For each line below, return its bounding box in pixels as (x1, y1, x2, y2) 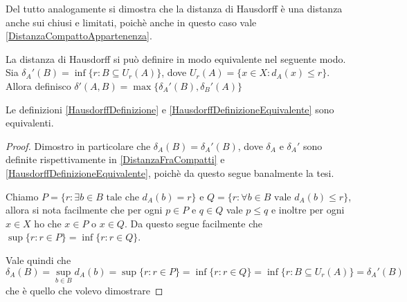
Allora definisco (6, 78, 71, 93)
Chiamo (6, 189, 39, 203)
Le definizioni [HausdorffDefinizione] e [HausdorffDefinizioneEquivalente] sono (6, 102, 334, 116)
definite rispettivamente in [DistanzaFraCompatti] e (6, 152, 225, 167)
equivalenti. (6, 115, 54, 130)
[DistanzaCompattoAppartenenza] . (6, 28, 152, 43)
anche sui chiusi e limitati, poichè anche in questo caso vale (6, 15, 257, 29)
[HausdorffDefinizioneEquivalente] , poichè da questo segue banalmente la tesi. (6, 165, 334, 180)
